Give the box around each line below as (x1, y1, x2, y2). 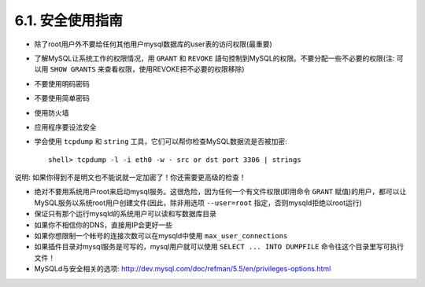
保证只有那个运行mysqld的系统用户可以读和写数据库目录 (34, 209, 216, 219)
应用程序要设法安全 (34, 122, 97, 131)
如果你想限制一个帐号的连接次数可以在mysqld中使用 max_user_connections (34, 231, 288, 241)
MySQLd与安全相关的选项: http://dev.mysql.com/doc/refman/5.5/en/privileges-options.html (34, 264, 331, 274)
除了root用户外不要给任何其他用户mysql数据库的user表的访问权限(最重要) (34, 39, 272, 49)
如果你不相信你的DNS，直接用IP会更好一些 (34, 220, 173, 230)
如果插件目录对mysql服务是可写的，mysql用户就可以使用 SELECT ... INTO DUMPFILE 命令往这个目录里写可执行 (34, 242, 405, 252)
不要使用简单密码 (34, 94, 90, 103)
